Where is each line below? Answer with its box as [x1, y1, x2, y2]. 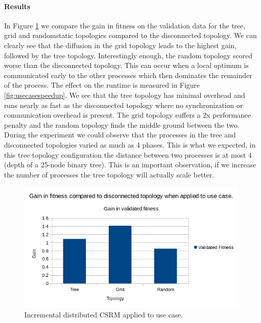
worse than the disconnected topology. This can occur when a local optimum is [4, 60, 249, 70]
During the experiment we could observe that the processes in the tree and [4, 129, 236, 140]
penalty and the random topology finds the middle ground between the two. [4, 119, 240, 130]
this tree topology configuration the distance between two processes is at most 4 [4, 149, 252, 160]
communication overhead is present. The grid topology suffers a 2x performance [4, 110, 251, 120]
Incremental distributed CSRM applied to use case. [24, 309, 183, 320]
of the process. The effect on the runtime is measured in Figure [4, 80, 200, 90]
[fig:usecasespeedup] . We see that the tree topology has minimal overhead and [4, 89, 245, 100]
